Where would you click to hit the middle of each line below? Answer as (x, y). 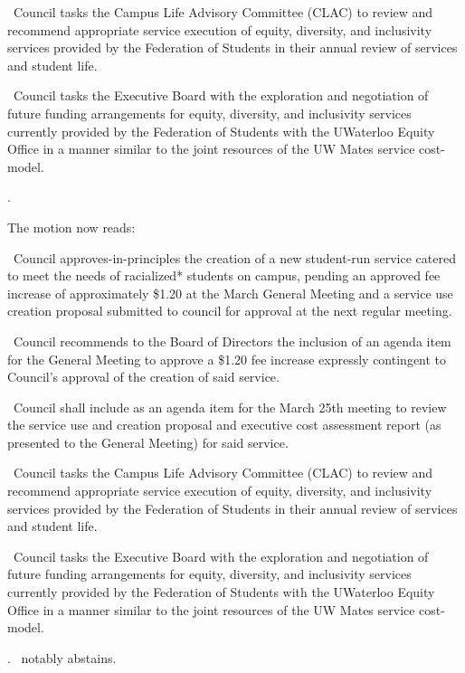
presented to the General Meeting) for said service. (148, 442)
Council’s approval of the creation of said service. (143, 377)
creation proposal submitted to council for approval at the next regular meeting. (230, 311)
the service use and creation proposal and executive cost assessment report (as (224, 425)
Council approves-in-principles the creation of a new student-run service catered (234, 257)
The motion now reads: (71, 227)
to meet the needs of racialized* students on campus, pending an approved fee (224, 275)
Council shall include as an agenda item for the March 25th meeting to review (230, 407)
